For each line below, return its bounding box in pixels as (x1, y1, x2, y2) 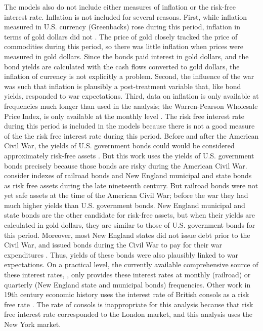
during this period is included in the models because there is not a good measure (4, 120, 255, 131)
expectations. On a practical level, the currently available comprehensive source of (4, 259, 258, 270)
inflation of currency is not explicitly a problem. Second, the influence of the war (4, 71, 254, 81)
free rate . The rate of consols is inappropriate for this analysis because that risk (4, 299, 253, 309)
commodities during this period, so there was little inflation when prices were (4, 41, 244, 52)
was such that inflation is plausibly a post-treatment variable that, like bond (4, 80, 241, 91)
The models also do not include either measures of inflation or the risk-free (4, 2, 236, 12)
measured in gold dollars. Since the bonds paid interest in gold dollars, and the (4, 51, 249, 61)
